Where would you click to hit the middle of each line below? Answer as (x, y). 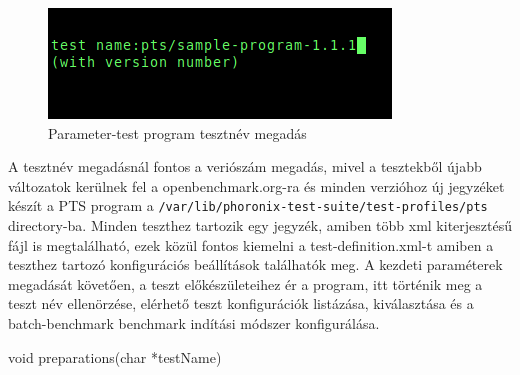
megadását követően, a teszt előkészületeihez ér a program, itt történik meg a (245, 283)
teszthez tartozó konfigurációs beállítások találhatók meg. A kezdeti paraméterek (255, 264)
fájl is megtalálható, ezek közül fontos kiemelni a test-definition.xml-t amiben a (251, 244)
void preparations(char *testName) (115, 356)
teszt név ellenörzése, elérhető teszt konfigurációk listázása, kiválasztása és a (241, 303)
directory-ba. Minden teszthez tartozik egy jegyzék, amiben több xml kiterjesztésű (260, 225)
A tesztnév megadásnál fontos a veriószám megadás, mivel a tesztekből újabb (245, 166)
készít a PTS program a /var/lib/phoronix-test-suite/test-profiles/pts (248, 205)
